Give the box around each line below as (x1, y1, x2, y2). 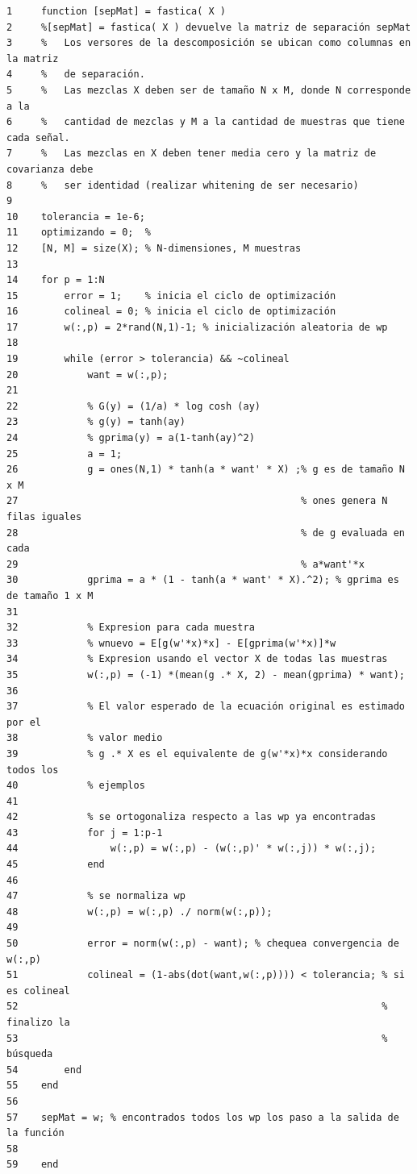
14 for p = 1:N (6, 274, 105, 286)
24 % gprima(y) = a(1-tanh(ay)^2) (6, 432, 255, 444)
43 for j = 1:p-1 (6, 826, 163, 839)
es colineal (6, 985, 70, 997)
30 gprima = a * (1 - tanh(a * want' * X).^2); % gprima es (6, 574, 399, 586)
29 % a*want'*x (6, 558, 365, 570)
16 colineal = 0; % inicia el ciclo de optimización (6, 306, 336, 318)
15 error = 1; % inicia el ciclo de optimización (6, 289, 336, 302)
